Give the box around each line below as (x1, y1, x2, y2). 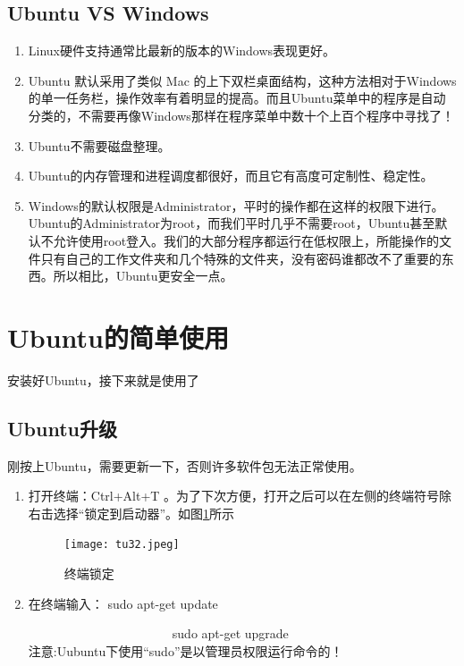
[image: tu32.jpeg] (63, 538, 180, 552)
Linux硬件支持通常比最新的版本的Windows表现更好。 (28, 41, 336, 60)
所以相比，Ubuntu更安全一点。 (53, 266, 233, 285)
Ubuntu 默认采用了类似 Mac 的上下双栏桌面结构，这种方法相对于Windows (28, 71, 457, 89)
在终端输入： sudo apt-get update (28, 594, 218, 612)
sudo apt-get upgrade (172, 624, 289, 643)
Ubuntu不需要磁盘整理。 (28, 136, 171, 155)
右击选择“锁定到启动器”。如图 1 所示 (28, 503, 235, 522)
